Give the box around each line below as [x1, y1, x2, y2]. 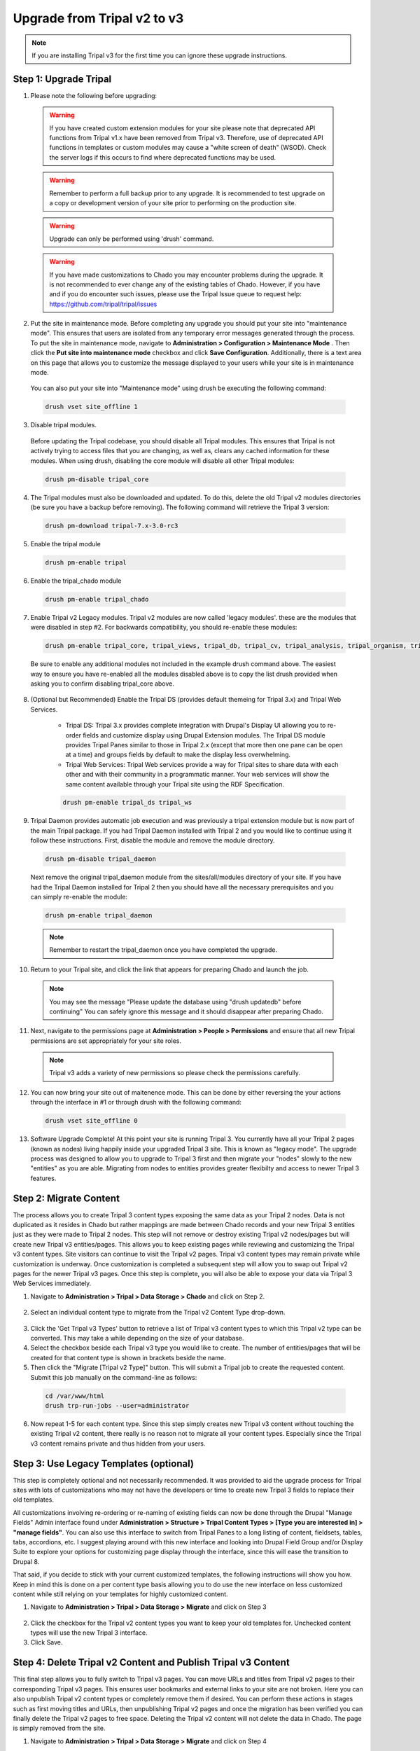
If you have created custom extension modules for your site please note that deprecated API [49, 123, 316, 132]
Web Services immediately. [13, 1279, 92, 1288]
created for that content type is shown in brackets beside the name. [30, 1353, 226, 1362]
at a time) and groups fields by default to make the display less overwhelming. [65, 750, 290, 759]
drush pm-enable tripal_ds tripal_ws [62, 798, 192, 807]
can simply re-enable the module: [30, 893, 128, 901]
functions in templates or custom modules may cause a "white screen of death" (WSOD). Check [49, 144, 327, 152]
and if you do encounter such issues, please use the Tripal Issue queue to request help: [49, 290, 302, 298]
